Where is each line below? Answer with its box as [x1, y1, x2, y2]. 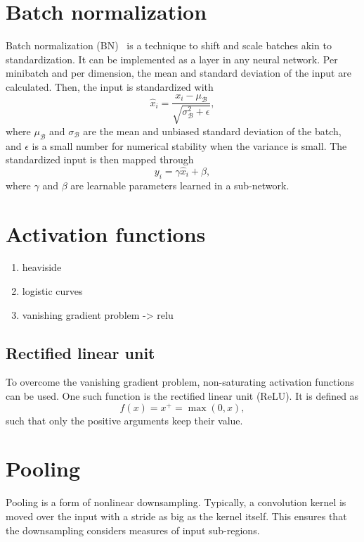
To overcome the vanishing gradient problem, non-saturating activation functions [6, 374, 354, 389]
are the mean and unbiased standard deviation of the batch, [83, 123, 342, 138]
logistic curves [22, 284, 83, 298]
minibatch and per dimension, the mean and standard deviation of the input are [6, 65, 351, 80]
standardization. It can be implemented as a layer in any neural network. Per [6, 51, 338, 66]
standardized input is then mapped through [6, 152, 194, 167]
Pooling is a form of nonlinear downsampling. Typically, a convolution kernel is [6, 495, 346, 510]
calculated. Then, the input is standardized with [6, 79, 214, 94]
